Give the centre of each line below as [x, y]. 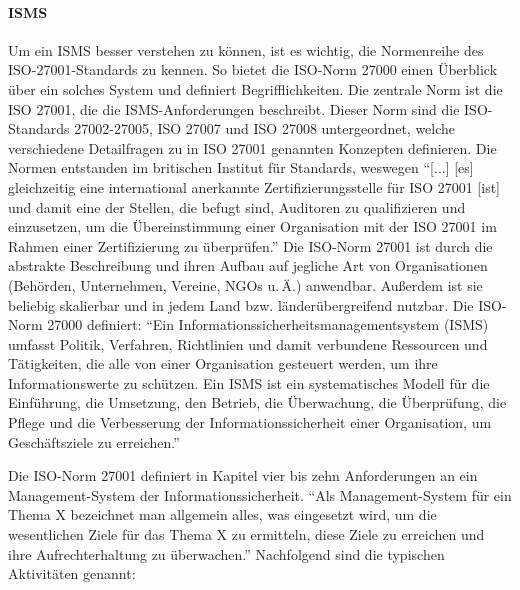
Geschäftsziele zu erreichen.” [94, 441]
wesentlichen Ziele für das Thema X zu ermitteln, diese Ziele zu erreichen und [246, 534]
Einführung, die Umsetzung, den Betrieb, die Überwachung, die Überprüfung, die [257, 402]
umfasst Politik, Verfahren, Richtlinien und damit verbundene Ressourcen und [248, 343]
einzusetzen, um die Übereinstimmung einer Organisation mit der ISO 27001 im [252, 226]
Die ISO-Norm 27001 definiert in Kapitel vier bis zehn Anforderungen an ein [243, 475]
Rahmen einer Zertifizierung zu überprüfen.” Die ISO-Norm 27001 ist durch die [250, 245]
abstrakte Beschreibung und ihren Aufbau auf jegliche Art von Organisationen [248, 265]
